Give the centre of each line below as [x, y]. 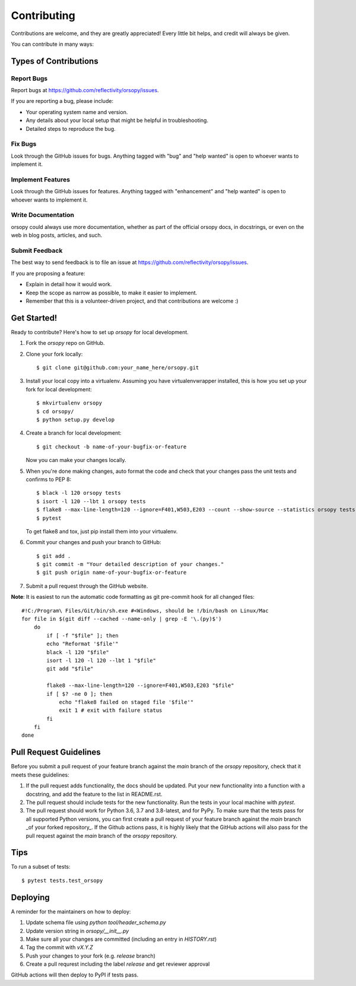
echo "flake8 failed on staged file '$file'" [126, 702]
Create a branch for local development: [74, 433]
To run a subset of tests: [41, 867]
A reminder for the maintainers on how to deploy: [71, 911]
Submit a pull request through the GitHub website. [87, 586]
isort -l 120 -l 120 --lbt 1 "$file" [101, 660]
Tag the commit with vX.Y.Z [59, 947]
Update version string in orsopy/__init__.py [77, 931]
